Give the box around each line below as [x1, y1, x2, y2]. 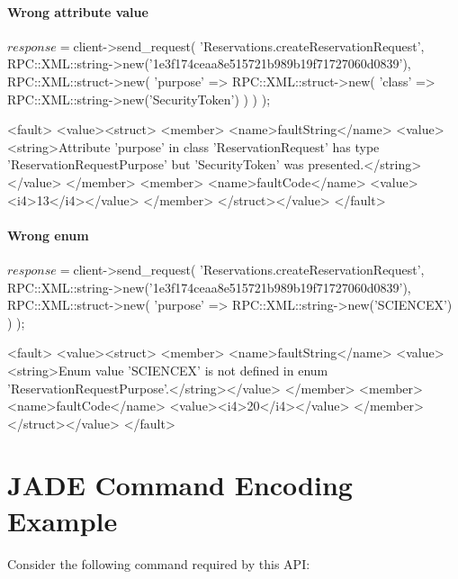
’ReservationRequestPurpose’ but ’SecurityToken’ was [7, 155, 304, 174]
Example [7, 502, 118, 538]
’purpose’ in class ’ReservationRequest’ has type [114, 137, 380, 156]
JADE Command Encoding [7, 466, 353, 503]
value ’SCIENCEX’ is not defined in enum [94, 360, 328, 379]
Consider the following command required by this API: [7, 554, 310, 573]
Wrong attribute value [7, 2, 148, 21]
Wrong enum [7, 225, 89, 244]
